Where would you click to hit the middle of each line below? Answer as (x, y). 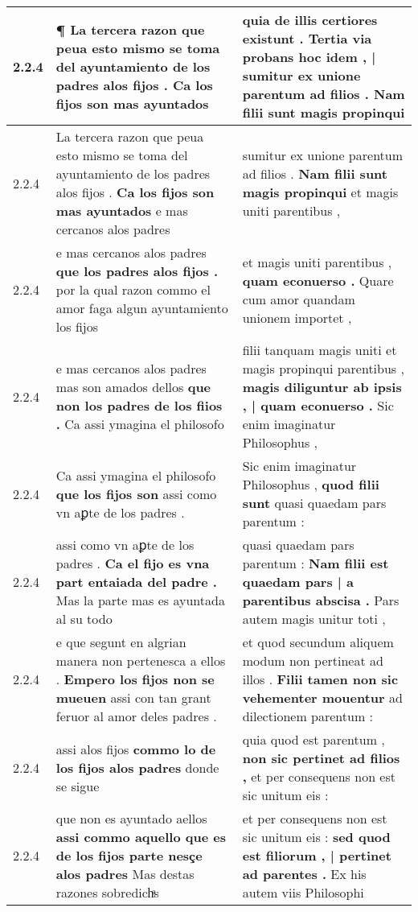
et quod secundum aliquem (318, 642)
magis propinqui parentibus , (323, 368)
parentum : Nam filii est (316, 563)
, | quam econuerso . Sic (318, 405)
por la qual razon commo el (133, 289)
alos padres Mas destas (125, 874)
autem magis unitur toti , (314, 619)
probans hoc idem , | (309, 57)
